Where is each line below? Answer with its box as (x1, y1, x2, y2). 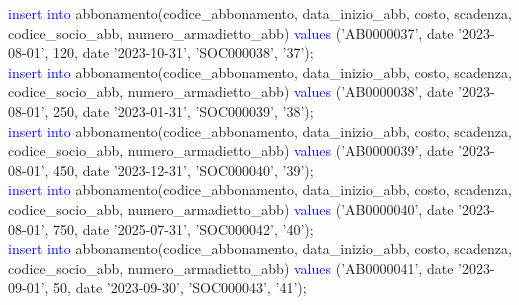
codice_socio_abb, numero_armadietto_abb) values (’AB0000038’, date (8, 81, 454, 102)
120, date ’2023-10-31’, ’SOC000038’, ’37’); (53, 42, 314, 63)
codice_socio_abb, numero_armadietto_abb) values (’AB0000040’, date (8, 198, 454, 219)
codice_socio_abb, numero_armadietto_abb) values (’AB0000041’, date (8, 257, 454, 278)
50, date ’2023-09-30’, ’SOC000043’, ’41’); (53, 277, 307, 298)
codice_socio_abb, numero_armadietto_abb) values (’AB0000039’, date (8, 140, 454, 161)
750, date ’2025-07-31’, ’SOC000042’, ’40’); (53, 218, 314, 239)
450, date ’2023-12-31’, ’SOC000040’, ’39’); (53, 159, 314, 180)
